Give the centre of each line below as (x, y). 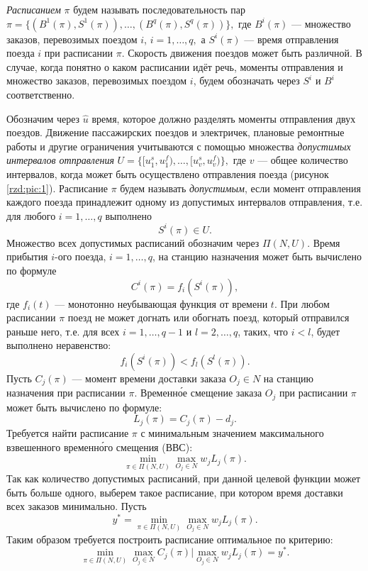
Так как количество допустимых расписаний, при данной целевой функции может (184, 478)
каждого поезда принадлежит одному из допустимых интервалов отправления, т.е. (185, 202)
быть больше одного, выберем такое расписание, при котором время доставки (175, 492)
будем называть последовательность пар (159, 9)
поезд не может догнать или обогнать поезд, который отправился (208, 317)
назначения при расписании (66, 393)
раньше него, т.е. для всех (63, 331)
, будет (325, 331)
